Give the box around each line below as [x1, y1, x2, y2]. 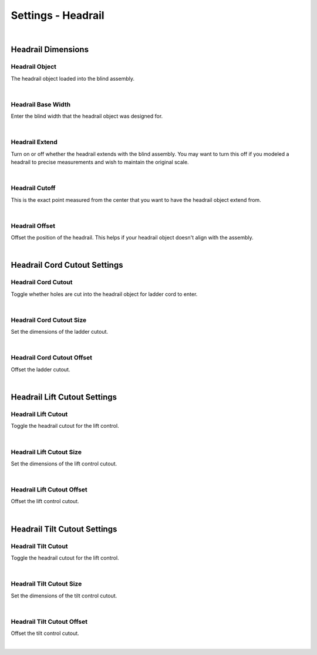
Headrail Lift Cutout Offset [11, 486, 87, 494]
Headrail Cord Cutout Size [11, 315, 87, 324]
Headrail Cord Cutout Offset [11, 354, 92, 362]
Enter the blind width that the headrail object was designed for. [11, 112, 163, 120]
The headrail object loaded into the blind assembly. [11, 75, 135, 82]
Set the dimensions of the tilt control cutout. [11, 592, 117, 599]
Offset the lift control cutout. [11, 498, 79, 505]
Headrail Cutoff [11, 184, 56, 192]
